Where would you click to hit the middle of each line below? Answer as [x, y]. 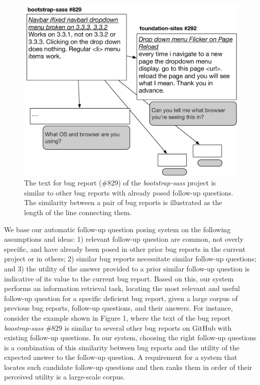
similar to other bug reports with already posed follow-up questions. [129, 192]
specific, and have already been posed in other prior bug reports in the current [125, 249]
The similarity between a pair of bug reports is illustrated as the [123, 202]
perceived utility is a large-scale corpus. [65, 377]
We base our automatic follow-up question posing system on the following [117, 229]
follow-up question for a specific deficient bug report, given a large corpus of [121, 298]
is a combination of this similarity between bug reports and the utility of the [122, 347]
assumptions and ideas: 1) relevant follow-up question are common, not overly [124, 239]
